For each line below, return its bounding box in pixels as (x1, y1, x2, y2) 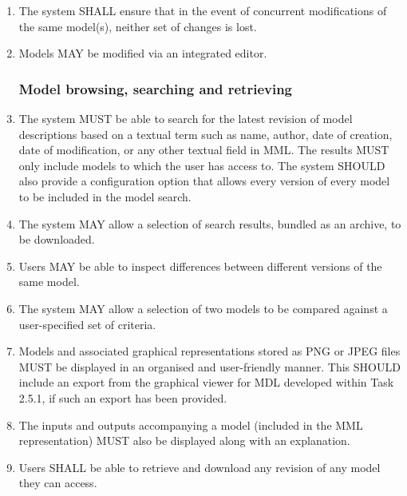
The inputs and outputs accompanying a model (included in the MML (18, 416, 363, 433)
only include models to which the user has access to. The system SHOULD (18, 157, 385, 173)
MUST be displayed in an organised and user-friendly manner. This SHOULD (18, 358, 401, 375)
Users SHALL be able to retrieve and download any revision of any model (18, 458, 381, 475)
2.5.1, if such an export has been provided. (18, 389, 227, 406)
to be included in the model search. (18, 188, 192, 204)
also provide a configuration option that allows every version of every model (18, 173, 390, 189)
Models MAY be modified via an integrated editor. (18, 45, 267, 62)
